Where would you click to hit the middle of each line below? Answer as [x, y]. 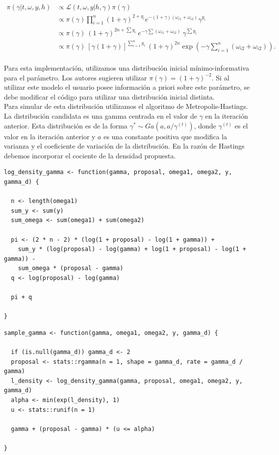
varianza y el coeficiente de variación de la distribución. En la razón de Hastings [124, 146]
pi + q [22, 297]
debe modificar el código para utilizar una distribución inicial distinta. [109, 96]
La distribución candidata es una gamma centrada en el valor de [101, 115]
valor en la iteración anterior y [50, 136]
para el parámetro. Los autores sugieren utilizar [76, 77]
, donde [205, 125]
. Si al [220, 77]
